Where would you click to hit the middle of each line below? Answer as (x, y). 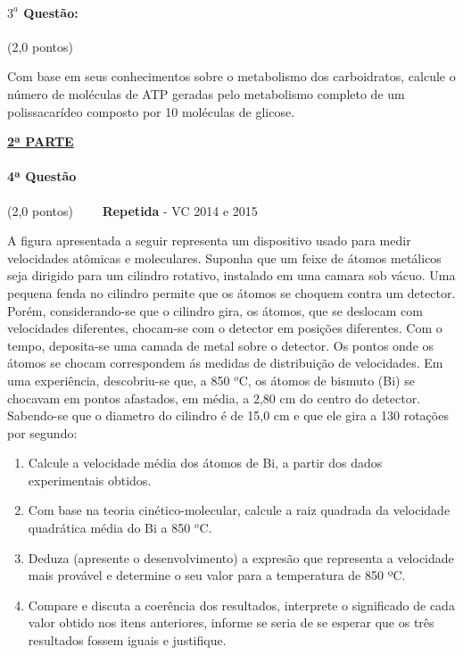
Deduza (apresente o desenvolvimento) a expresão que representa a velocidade (241, 557)
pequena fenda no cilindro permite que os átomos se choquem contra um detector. (231, 292)
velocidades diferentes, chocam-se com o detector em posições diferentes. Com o (225, 328)
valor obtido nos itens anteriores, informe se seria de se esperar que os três (231, 622)
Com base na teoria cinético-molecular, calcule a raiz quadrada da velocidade (239, 510)
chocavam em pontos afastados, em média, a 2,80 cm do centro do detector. (214, 398)
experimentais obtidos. (90, 480)
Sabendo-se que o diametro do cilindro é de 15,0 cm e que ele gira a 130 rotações (228, 415)
